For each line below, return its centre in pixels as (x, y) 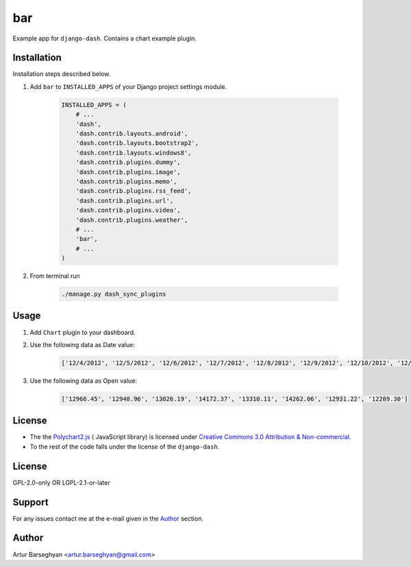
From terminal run (55, 276)
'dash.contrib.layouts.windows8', (134, 153)
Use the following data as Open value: (83, 381)
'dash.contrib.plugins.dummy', (128, 162)
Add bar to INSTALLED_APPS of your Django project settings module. (128, 86)
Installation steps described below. (62, 74)
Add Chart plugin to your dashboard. (83, 332)
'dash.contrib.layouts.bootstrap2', (137, 143)
